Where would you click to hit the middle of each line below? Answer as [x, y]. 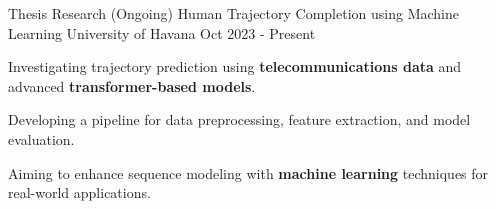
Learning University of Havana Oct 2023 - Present [162, 32]
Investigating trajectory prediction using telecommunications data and [235, 66]
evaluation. [41, 138]
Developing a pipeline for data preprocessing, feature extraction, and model [239, 119]
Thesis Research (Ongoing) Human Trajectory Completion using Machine [233, 13]
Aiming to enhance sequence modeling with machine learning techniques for [248, 172]
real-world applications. [79, 192]
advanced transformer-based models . [132, 85]
